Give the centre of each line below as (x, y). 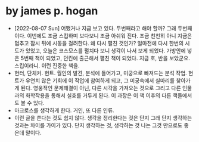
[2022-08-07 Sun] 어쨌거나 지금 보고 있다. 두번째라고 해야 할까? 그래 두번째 (103, 28)
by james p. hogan (52, 11)
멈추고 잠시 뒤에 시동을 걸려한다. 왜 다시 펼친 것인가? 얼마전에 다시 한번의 (99, 43)
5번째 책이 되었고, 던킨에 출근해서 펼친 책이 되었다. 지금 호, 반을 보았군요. (105, 58)
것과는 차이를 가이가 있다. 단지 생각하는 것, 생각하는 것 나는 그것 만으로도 (98, 125)
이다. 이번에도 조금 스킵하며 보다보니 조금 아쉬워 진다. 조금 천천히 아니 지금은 (103, 35)
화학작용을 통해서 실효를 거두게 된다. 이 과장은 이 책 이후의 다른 (98, 95)
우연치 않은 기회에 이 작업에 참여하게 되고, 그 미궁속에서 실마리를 (100, 80)
